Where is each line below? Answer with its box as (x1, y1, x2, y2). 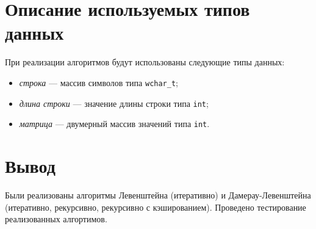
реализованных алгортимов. (5, 213, 107, 225)
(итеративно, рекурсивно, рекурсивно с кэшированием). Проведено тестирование (5, 200, 306, 213)
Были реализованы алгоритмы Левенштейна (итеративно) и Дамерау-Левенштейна (5, 189, 311, 201)
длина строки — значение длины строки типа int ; (19, 96, 209, 109)
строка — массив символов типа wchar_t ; (19, 76, 178, 89)
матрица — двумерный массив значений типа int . (19, 117, 210, 130)
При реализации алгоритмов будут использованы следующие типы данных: (5, 56, 285, 68)
